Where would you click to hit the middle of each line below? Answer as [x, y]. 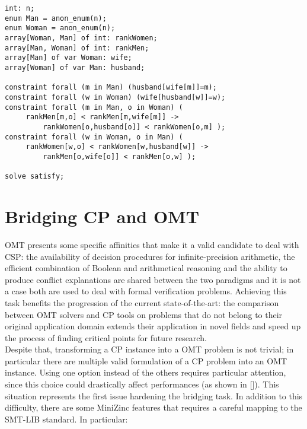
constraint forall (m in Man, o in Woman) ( [94, 107]
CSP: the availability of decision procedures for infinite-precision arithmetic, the [150, 256]
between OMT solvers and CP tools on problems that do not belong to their [144, 314]
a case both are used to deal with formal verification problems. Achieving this [146, 291]
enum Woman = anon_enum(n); [60, 28]
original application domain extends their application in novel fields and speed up [153, 326]
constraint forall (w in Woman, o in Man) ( [94, 137]
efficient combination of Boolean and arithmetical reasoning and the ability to [146, 268]
